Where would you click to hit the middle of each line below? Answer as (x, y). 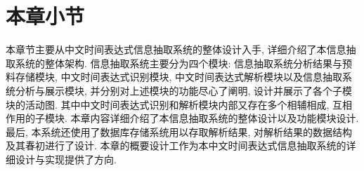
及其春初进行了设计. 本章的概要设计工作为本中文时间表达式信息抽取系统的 (176, 145)
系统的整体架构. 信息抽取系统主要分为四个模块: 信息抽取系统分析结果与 (179, 63)
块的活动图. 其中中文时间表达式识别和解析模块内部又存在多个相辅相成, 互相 (179, 104)
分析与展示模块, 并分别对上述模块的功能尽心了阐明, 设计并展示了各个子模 (184, 90)
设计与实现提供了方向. (66, 159)
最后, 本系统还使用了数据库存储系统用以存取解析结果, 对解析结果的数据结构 (179, 131)
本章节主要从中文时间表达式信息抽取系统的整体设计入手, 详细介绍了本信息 (176, 49)
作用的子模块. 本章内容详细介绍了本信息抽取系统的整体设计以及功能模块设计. (182, 118)
